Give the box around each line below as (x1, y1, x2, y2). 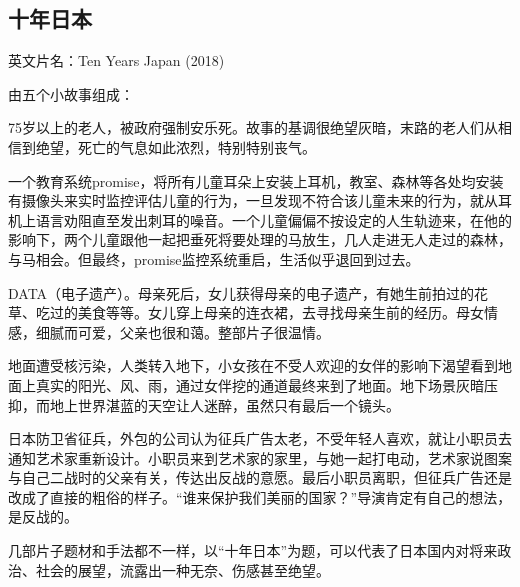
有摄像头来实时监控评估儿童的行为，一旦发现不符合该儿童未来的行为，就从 (8, 190, 498, 211)
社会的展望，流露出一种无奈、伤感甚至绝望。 (35, 559, 330, 580)
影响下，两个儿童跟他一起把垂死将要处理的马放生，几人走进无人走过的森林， (8, 229, 512, 250)
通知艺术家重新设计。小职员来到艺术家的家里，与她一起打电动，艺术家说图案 (8, 447, 512, 468)
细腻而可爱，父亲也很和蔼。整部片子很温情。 (35, 321, 330, 342)
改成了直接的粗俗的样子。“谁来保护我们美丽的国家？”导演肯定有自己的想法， (8, 486, 512, 507)
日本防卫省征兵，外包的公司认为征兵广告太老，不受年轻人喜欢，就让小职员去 (8, 428, 512, 449)
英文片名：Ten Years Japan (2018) (8, 50, 225, 71)
